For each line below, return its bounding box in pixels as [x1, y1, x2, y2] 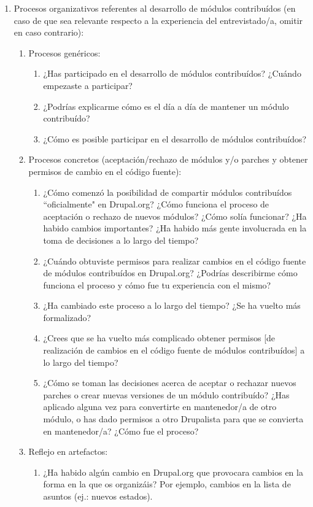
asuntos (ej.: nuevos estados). [43, 490, 153, 502]
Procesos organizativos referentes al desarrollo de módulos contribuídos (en [14, 2, 296, 14]
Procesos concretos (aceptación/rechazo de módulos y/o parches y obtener [28, 153, 308, 166]
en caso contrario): [14, 26, 84, 39]
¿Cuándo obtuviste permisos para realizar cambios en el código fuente [43, 254, 306, 267]
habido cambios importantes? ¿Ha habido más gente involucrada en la [43, 222, 307, 234]
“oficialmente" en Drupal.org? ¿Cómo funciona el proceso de [43, 198, 269, 211]
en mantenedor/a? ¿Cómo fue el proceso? [43, 424, 199, 437]
